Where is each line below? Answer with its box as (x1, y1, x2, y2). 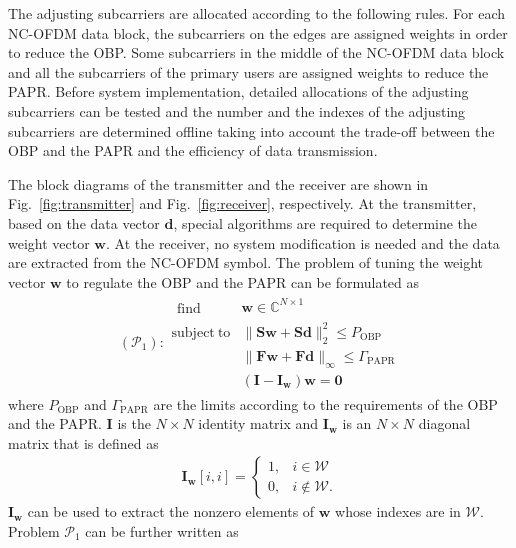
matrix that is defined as (8, 432, 159, 453)
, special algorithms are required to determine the (173, 212, 478, 233)
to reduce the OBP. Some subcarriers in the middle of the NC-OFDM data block (8, 42, 505, 63)
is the (117, 413, 151, 434)
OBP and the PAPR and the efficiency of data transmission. (8, 140, 378, 161)
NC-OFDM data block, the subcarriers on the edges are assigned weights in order (8, 22, 508, 43)
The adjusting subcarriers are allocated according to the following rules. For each (8, 3, 506, 23)
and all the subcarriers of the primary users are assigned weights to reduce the (8, 61, 489, 82)
